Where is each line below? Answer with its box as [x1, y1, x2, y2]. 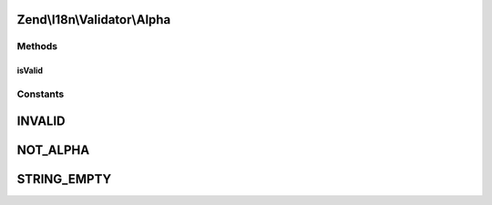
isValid [16, 65, 44, 77]
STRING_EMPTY [16, 171, 112, 187]
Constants [16, 87, 65, 100]
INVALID [16, 113, 66, 128]
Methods [16, 40, 58, 53]
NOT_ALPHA [16, 142, 90, 158]
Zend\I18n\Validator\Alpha [16, 12, 171, 27]
